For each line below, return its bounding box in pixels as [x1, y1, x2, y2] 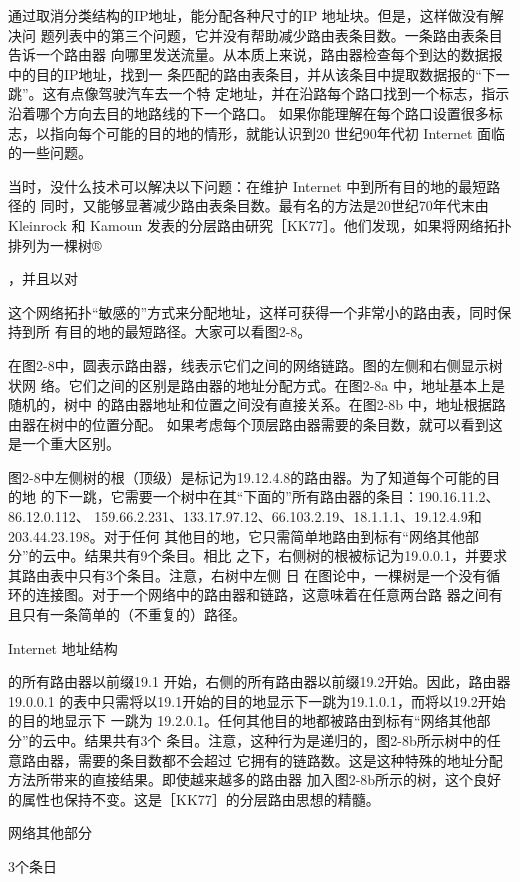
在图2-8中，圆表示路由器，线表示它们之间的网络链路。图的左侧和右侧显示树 [8, 354, 503, 375]
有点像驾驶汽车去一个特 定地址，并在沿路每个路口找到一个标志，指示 [56, 83, 510, 104]
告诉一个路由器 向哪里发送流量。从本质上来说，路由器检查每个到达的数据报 [8, 44, 503, 65]
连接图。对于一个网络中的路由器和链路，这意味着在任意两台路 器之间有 [35, 584, 503, 605]
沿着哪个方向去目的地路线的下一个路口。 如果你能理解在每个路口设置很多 [8, 102, 489, 123]
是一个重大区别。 [8, 433, 120, 454]
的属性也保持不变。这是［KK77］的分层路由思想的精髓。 [8, 788, 380, 809]
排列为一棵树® [8, 234, 102, 255]
